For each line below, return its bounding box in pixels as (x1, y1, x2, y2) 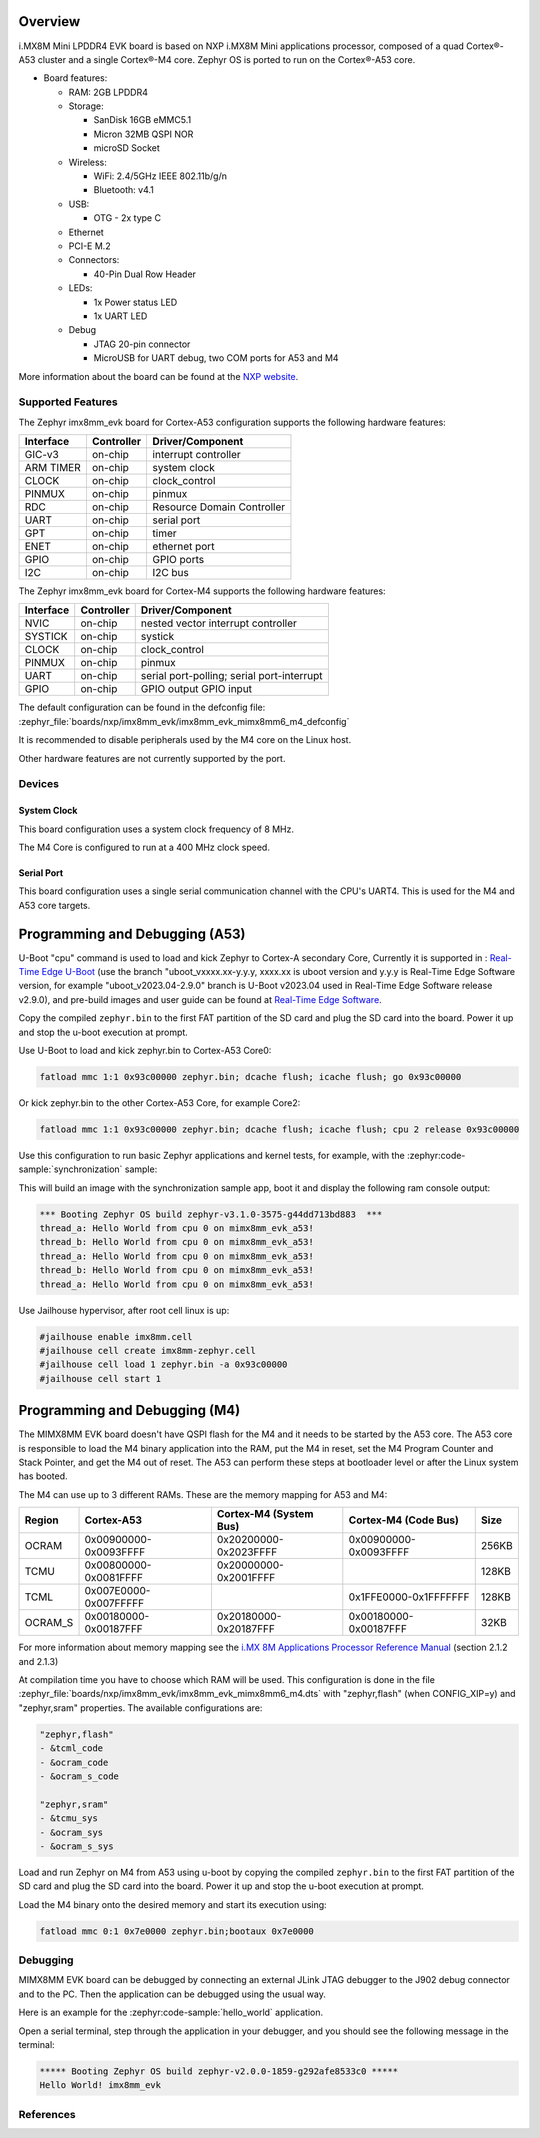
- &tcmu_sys (39, 1813, 99, 1824)
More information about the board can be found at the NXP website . (18, 370, 299, 382)
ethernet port (152, 540, 215, 554)
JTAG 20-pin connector (93, 338, 191, 350)
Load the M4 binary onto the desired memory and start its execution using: (18, 1898, 327, 1910)
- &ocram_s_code (39, 1770, 120, 1782)
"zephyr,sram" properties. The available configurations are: (18, 1701, 263, 1714)
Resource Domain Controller (152, 500, 286, 514)
